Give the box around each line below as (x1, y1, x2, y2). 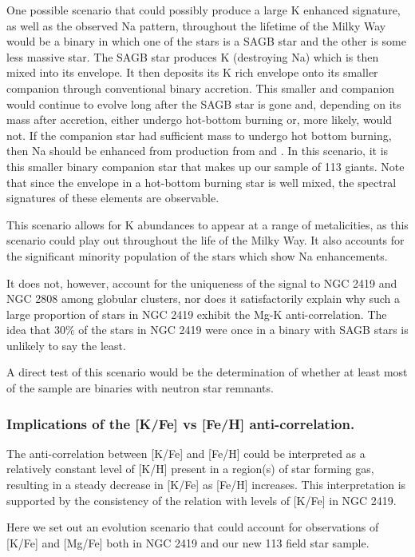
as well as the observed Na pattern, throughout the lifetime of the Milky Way (6, 17, 386, 34)
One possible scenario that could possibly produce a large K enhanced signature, (6, 2, 401, 18)
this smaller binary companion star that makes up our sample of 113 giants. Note (6, 157, 405, 174)
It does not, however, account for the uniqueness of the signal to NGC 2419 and (6, 274, 397, 291)
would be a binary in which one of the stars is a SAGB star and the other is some (6, 33, 406, 50)
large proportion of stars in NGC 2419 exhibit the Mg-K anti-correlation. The (6, 305, 387, 322)
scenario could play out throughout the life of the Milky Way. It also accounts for (6, 232, 405, 249)
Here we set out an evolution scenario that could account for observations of (6, 519, 379, 535)
